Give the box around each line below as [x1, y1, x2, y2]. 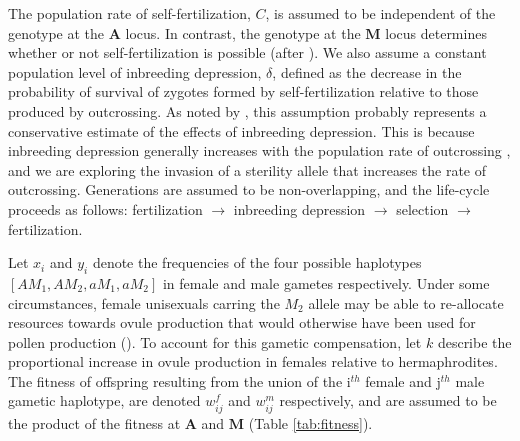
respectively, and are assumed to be [279, 390, 497, 411]
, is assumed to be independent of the [265, 3, 496, 23]
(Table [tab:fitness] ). [248, 412, 373, 433]
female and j [365, 370, 441, 391]
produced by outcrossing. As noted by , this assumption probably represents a [8, 100, 487, 121]
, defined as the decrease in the [272, 61, 462, 82]
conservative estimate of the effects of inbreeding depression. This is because [8, 120, 475, 141]
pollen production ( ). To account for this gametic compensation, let [8, 331, 422, 352]
